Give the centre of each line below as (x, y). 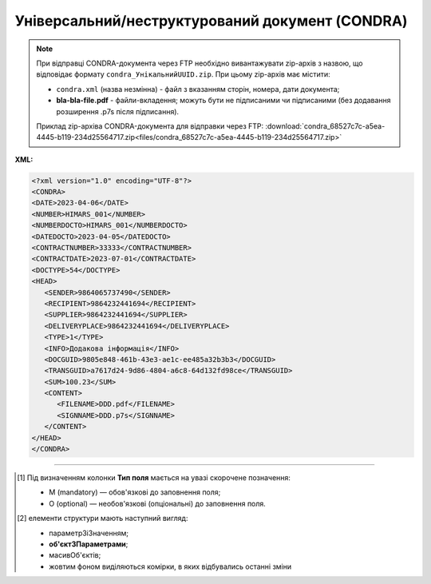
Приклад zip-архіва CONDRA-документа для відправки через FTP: (150, 126)
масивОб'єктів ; (75, 555)
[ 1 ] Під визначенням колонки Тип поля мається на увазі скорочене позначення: (154, 478)
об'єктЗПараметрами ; (89, 544)
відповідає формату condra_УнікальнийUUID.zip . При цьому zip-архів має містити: (183, 74)
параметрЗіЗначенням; (89, 533)
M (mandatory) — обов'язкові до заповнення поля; (135, 492)
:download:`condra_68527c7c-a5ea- (325, 126)
